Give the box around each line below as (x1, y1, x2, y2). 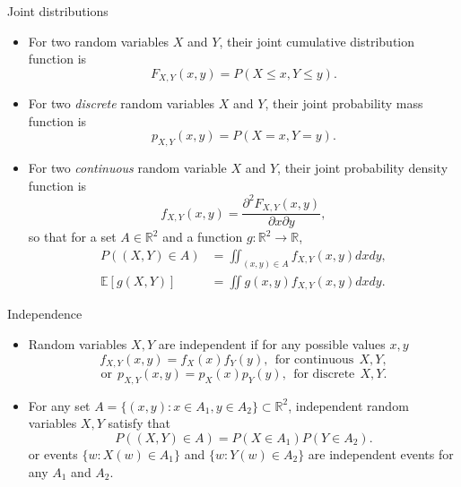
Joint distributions (7, 2, 109, 20)
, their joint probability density (277, 158, 448, 177)
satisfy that (108, 414, 170, 432)
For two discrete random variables (28, 94, 215, 113)
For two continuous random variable (28, 158, 227, 177)
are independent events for (308, 444, 454, 463)
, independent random (288, 396, 409, 414)
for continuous (274, 353, 354, 366)
